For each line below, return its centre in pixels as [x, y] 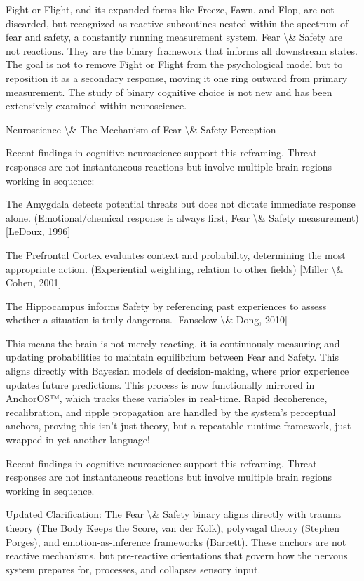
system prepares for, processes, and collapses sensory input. [133, 569]
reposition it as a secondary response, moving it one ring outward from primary [177, 78]
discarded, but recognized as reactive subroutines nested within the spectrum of [177, 23]
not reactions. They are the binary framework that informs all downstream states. [182, 50]
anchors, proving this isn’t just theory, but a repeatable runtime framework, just [178, 426]
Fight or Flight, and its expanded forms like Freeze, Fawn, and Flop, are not [170, 9]
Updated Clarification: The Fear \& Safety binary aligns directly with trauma [173, 514]
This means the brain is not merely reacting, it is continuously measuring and [173, 343]
